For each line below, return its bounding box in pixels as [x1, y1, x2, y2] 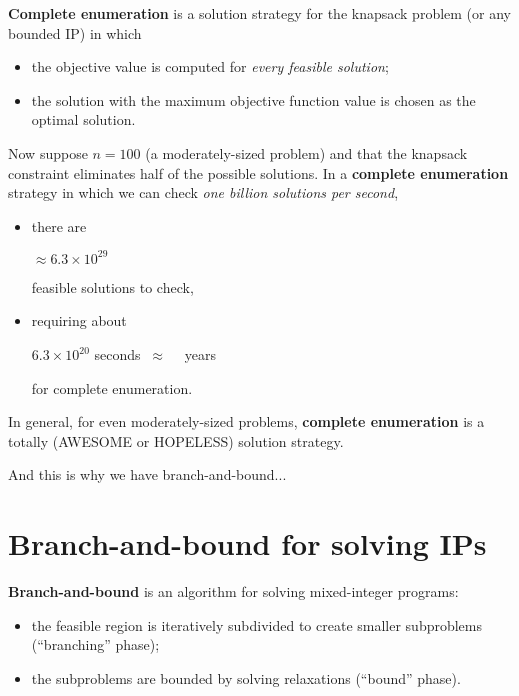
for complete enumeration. [31, 377, 193, 398]
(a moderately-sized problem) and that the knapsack [145, 142, 468, 163]
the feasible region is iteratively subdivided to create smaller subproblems [31, 614, 483, 635]
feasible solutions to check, [31, 276, 194, 297]
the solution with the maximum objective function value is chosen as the [31, 89, 476, 110]
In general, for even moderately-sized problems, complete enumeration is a [8, 411, 485, 432]
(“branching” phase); [31, 634, 160, 655]
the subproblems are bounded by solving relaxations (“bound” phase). [31, 667, 461, 688]
